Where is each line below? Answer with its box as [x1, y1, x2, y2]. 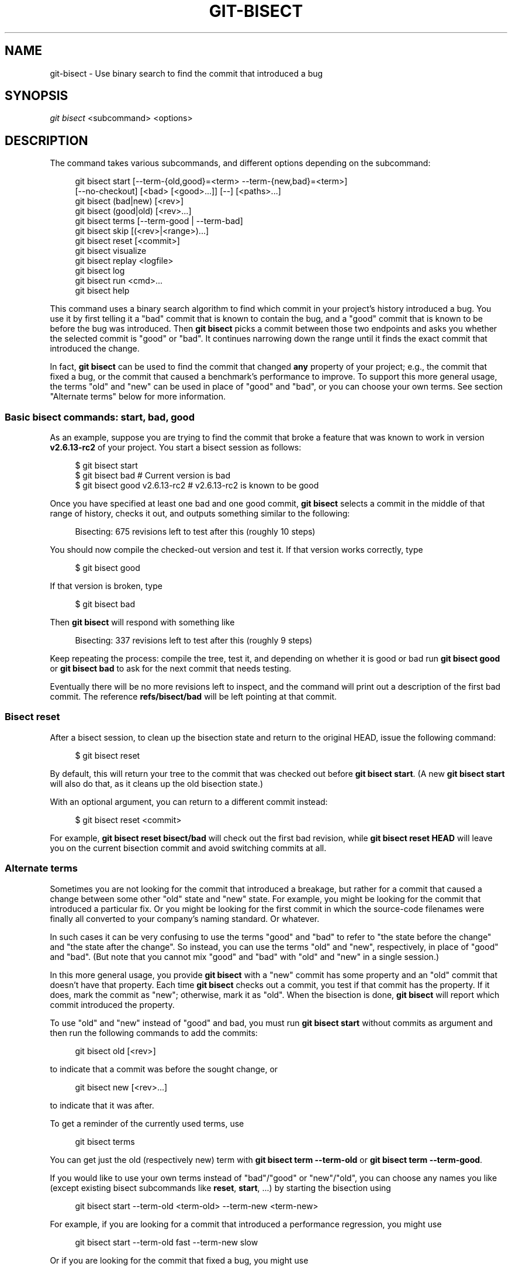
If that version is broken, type [50, 581, 162, 591]
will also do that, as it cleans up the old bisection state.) [50, 778, 264, 789]
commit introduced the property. [50, 999, 175, 1010]
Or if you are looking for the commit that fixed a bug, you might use [50, 1255, 309, 1265]
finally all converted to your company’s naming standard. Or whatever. [50, 913, 320, 924]
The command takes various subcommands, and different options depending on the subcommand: [50, 158, 431, 168]
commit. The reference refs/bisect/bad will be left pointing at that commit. [50, 691, 337, 702]
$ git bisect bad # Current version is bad [75, 470, 230, 481]
